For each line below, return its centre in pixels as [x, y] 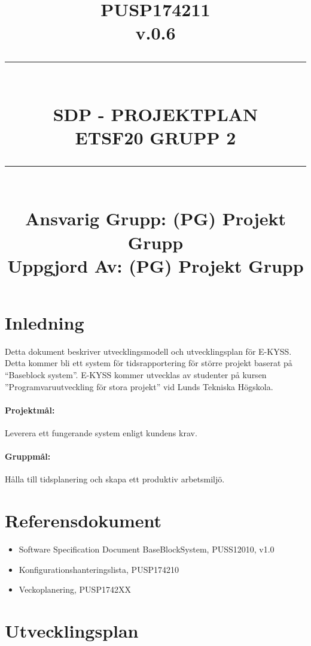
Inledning [45, 322]
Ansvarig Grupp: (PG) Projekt [155, 218]
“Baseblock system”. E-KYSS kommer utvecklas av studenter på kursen [136, 375]
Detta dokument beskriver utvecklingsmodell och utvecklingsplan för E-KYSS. [148, 351]
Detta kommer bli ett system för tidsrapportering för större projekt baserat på [149, 363]
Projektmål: [30, 410]
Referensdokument [83, 520]
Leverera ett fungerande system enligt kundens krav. [101, 432]
